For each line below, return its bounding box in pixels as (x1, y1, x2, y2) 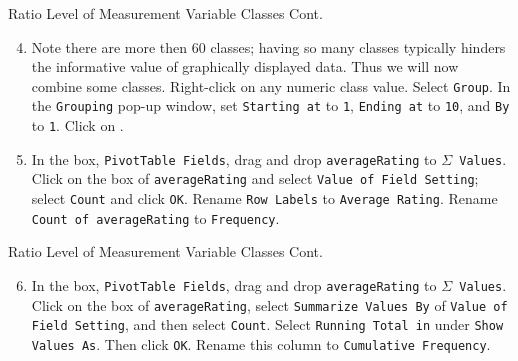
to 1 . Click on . (31, 115, 124, 136)
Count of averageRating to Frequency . (31, 207, 280, 228)
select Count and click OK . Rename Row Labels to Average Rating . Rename (31, 188, 498, 209)
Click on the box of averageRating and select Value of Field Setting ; (31, 168, 479, 189)
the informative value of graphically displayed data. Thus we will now (31, 56, 459, 77)
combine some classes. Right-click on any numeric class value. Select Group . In (31, 75, 511, 96)
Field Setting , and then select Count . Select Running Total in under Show (31, 314, 504, 335)
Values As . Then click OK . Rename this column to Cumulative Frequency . (31, 333, 491, 354)
